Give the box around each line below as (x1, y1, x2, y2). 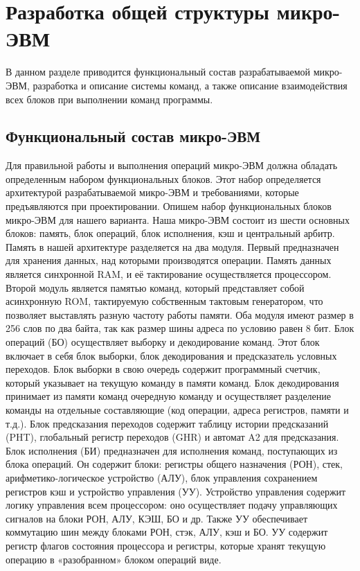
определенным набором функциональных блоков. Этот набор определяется (6, 171, 321, 186)
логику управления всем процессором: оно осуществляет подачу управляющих (6, 498, 338, 512)
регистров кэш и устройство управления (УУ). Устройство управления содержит (6, 484, 346, 498)
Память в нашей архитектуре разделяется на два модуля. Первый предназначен (6, 239, 339, 254)
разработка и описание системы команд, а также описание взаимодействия (33, 78, 348, 92)
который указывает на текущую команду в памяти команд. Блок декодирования (6, 375, 339, 389)
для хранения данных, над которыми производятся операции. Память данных (6, 253, 332, 267)
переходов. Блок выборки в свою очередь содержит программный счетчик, (6, 362, 321, 376)
